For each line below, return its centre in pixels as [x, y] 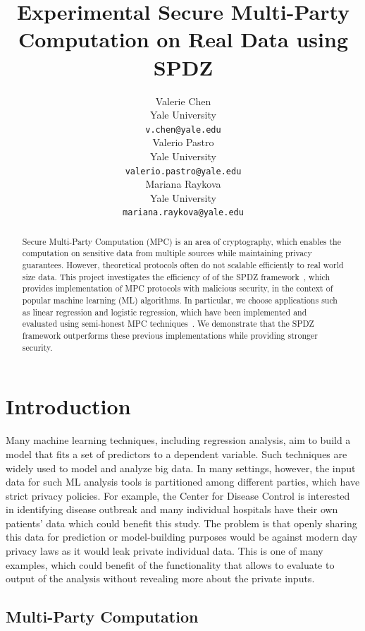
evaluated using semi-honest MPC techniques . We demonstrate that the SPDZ [168, 324]
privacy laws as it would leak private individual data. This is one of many [165, 551]
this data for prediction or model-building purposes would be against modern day [182, 537]
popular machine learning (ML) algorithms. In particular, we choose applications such [180, 300]
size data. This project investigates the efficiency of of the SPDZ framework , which [176, 276]
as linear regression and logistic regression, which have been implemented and [165, 312]
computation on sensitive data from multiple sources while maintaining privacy [167, 253]
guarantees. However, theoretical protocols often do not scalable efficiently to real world [183, 265]
